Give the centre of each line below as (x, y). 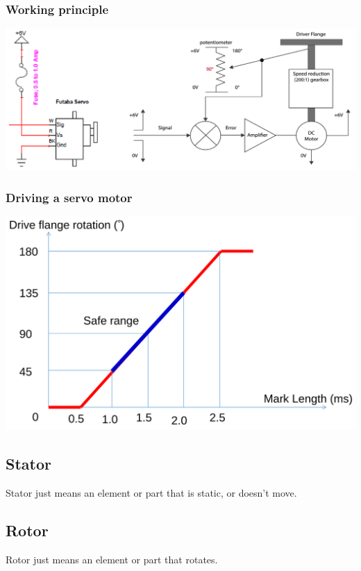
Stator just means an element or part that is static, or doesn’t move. (151, 492)
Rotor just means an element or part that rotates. (112, 559)
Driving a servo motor (69, 197)
